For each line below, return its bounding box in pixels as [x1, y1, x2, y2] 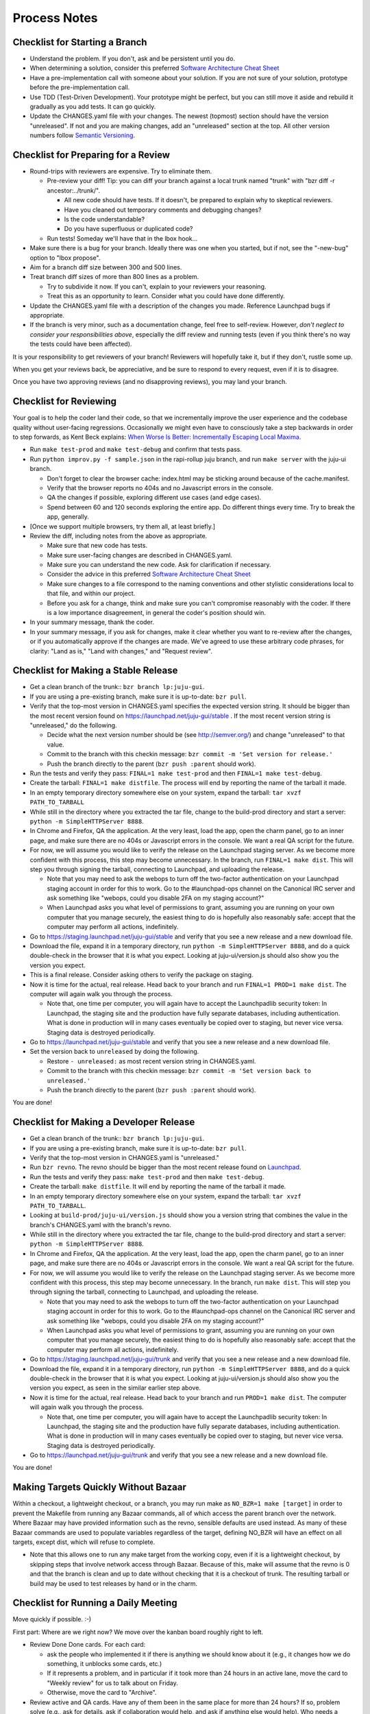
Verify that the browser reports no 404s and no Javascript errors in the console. [47, 483, 273, 492]
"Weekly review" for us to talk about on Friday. [47, 1678, 178, 1687]
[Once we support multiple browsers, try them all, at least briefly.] [29, 522, 216, 531]
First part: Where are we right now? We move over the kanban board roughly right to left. [12, 1628, 264, 1636]
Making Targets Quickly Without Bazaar [12, 1482, 186, 1493]
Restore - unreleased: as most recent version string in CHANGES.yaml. [47, 1057, 256, 1065]
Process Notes [12, 10, 99, 25]
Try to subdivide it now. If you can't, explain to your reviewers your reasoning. [47, 282, 267, 291]
